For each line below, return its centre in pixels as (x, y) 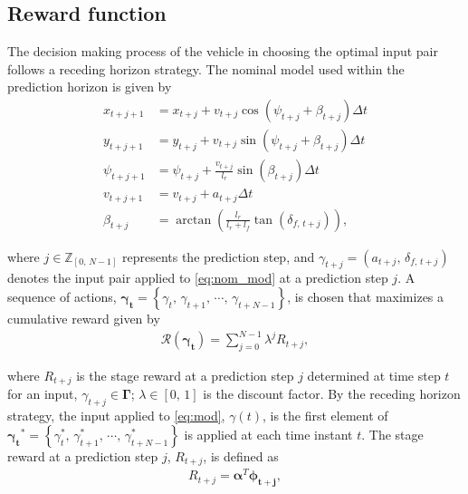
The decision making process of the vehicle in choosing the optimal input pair (223, 51)
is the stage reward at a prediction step (185, 375)
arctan (194, 220)
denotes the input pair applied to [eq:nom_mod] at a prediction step (198, 278)
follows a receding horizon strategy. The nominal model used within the (206, 68)
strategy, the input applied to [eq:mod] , (116, 416)
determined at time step (374, 375)
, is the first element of (325, 416)
